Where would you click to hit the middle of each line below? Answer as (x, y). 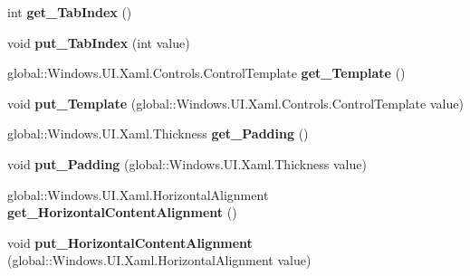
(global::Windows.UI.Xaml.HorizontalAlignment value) (159, 260)
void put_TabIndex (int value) (99, 42)
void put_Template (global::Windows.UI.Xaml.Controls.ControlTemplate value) (235, 103)
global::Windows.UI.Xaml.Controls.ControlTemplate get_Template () (206, 73)
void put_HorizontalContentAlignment (130, 242)
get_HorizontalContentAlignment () (122, 212)
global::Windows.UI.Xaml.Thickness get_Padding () (158, 133)
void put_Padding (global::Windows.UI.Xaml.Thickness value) (187, 163)
